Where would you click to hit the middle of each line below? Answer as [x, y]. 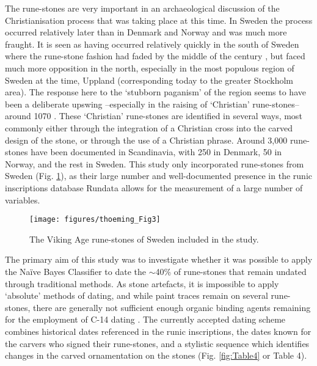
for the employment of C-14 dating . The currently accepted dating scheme [145, 319]
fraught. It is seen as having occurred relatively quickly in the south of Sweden [152, 44]
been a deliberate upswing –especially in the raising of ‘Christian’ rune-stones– [152, 104]
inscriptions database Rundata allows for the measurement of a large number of [154, 187]
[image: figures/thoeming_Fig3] [95, 220]
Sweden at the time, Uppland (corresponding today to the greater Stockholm [149, 80]
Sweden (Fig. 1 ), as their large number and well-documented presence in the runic [158, 176]
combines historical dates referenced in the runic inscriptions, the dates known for [158, 331]
